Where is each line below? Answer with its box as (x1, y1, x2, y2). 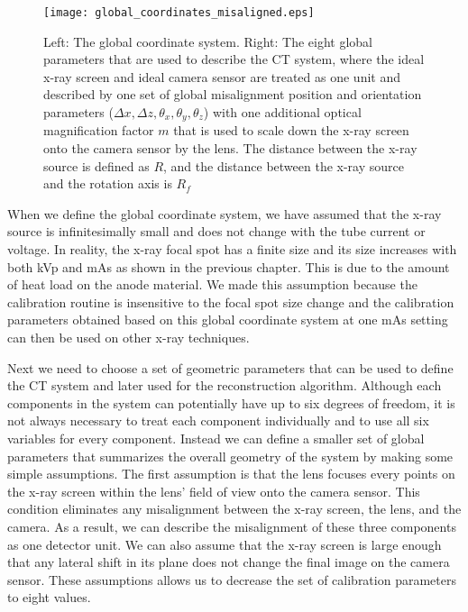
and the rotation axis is (43, 174, 172, 193)
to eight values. (7, 588, 91, 607)
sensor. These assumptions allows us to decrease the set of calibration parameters (7, 570, 456, 589)
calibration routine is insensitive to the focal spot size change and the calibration (7, 292, 454, 311)
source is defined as (43, 156, 150, 175)
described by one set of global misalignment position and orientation (43, 85, 422, 104)
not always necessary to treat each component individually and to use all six (7, 411, 429, 430)
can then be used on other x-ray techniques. (7, 328, 250, 347)
